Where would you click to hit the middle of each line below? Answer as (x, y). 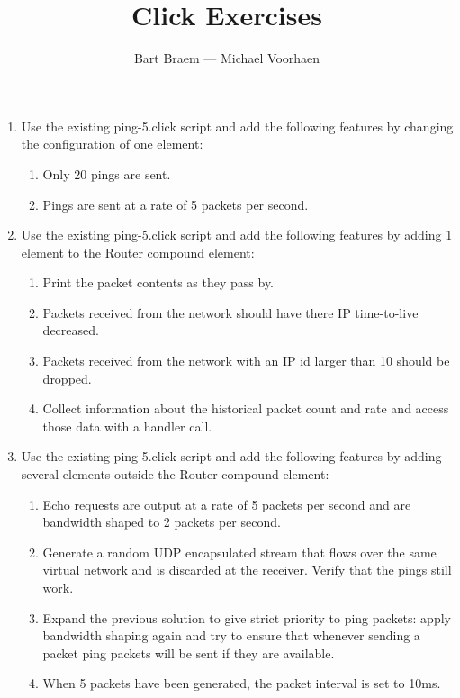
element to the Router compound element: (138, 252)
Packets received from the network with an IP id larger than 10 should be (246, 361)
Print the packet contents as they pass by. (158, 282)
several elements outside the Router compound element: (175, 474)
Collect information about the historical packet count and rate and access (246, 408)
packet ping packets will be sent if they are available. (189, 653)
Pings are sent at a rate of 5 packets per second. (176, 204)
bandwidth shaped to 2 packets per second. (162, 522)
